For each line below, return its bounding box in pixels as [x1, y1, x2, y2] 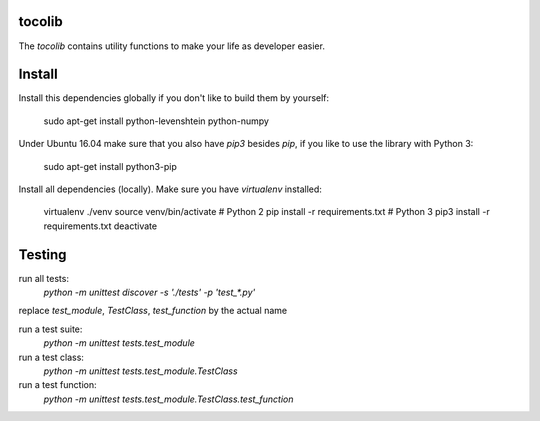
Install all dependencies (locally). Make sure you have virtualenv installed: [18, 183, 322, 195]
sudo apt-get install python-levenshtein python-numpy [43, 115, 270, 127]
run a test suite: [18, 323, 83, 335]
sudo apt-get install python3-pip [43, 160, 177, 172]
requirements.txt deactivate [43, 220, 158, 232]
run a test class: [18, 351, 85, 363]
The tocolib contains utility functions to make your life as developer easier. [18, 40, 325, 52]
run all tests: [18, 272, 70, 284]
